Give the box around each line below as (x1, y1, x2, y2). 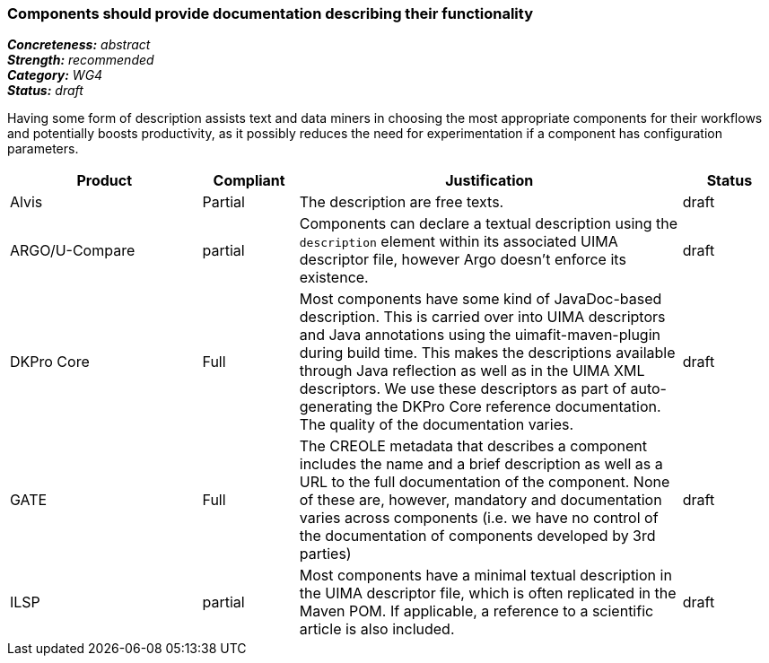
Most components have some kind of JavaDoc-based (299, 290, 662, 309)
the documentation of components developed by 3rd (299, 527, 656, 545)
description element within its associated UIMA (299, 232, 618, 251)
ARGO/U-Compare (10, 241, 135, 260)
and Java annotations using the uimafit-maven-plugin (299, 326, 660, 345)
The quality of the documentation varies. (299, 415, 574, 434)
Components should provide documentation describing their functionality (7, 4, 533, 22)
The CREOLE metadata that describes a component (299, 437, 647, 456)
